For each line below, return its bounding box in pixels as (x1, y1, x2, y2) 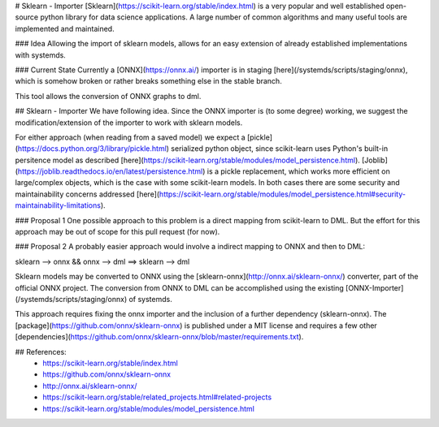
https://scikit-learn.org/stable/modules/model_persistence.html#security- (159, 189, 406, 199)
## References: (15, 347, 67, 356)
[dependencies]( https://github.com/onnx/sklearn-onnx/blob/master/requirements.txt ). (15, 332, 304, 342)
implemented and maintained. (15, 24, 115, 33)
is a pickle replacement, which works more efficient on (206, 166, 390, 176)
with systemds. (15, 50, 67, 60)
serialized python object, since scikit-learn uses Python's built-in (171, 144, 389, 153)
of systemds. (128, 294, 172, 304)
